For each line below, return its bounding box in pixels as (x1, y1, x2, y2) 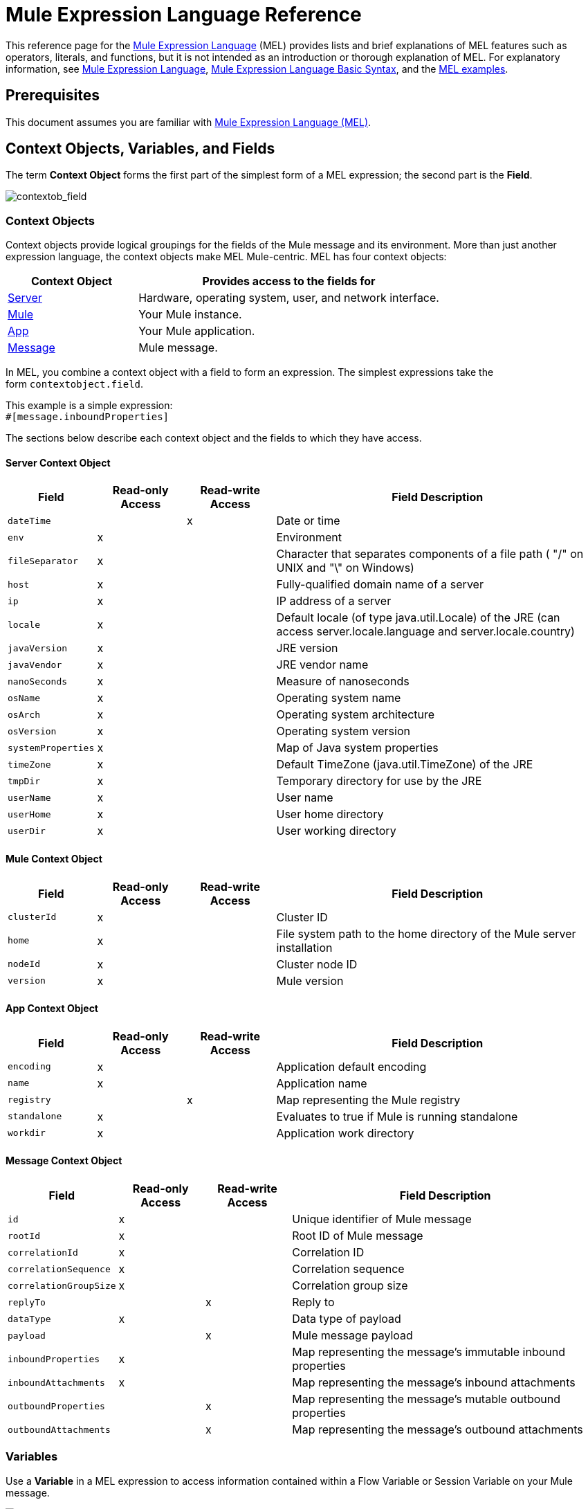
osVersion (8, 725, 57, 737)
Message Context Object (6, 1155, 122, 1167)
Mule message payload (292, 1328, 413, 1343)
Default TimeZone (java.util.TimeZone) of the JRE (276, 757, 533, 772)
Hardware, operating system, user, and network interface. (138, 291, 439, 305)
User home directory (276, 807, 384, 822)
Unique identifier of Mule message (292, 1212, 472, 1227)
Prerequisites (6, 87, 100, 105)
